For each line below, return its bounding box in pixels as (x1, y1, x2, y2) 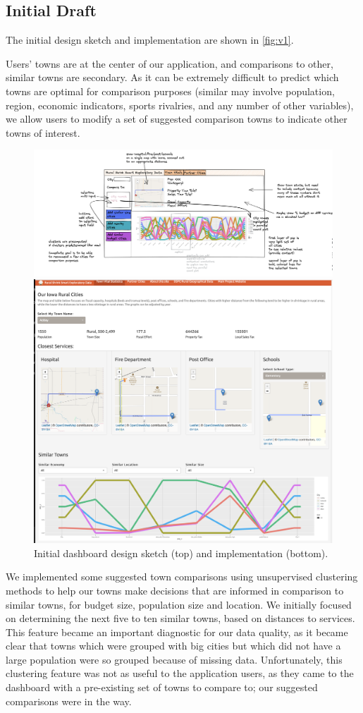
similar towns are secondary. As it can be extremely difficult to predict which (6, 70, 339, 85)
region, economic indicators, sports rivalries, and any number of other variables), (6, 97, 354, 112)
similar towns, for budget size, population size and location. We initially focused (6, 597, 352, 611)
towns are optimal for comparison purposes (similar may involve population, (6, 83, 335, 98)
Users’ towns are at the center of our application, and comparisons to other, (6, 56, 333, 71)
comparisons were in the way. (6, 693, 132, 708)
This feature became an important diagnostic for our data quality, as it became (6, 624, 348, 639)
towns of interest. (6, 125, 80, 140)
